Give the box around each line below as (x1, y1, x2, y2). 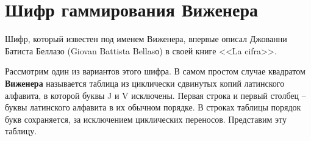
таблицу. (5, 125, 37, 137)
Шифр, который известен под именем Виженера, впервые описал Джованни (5, 32, 287, 45)
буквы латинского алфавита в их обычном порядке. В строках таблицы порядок (5, 101, 301, 114)
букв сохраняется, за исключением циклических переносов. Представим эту (5, 112, 287, 125)
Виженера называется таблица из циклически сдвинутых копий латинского (5, 76, 285, 89)
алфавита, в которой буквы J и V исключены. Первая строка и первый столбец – (5, 89, 306, 101)
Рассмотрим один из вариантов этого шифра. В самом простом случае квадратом (5, 65, 306, 78)
